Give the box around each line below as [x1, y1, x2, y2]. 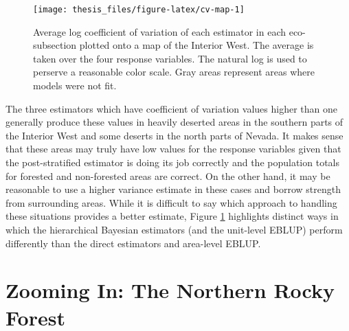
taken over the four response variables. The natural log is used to [33, 51, 307, 65]
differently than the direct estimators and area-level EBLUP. [5, 236, 261, 250]
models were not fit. [33, 78, 117, 93]
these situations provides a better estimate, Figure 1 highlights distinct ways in [5, 209, 339, 223]
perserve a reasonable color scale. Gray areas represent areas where [33, 65, 315, 79]
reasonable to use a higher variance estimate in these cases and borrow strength [5, 182, 341, 196]
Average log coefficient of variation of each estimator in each [33, 24, 286, 38]
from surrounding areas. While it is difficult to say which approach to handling [5, 195, 337, 209]
